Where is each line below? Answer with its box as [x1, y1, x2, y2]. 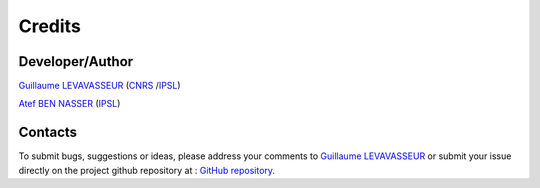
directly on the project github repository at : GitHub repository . [18, 164, 275, 176]
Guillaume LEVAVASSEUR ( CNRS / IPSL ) [18, 80, 181, 92]
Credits [18, 15, 82, 37]
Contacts [18, 124, 78, 141]
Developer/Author [18, 53, 134, 70]
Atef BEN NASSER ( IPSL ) [18, 98, 121, 110]
